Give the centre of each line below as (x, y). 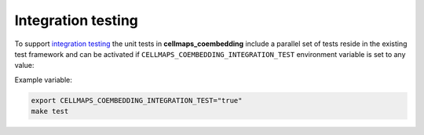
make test (50, 112)
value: (24, 66)
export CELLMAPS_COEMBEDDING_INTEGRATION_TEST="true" (137, 100)
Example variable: (43, 80)
